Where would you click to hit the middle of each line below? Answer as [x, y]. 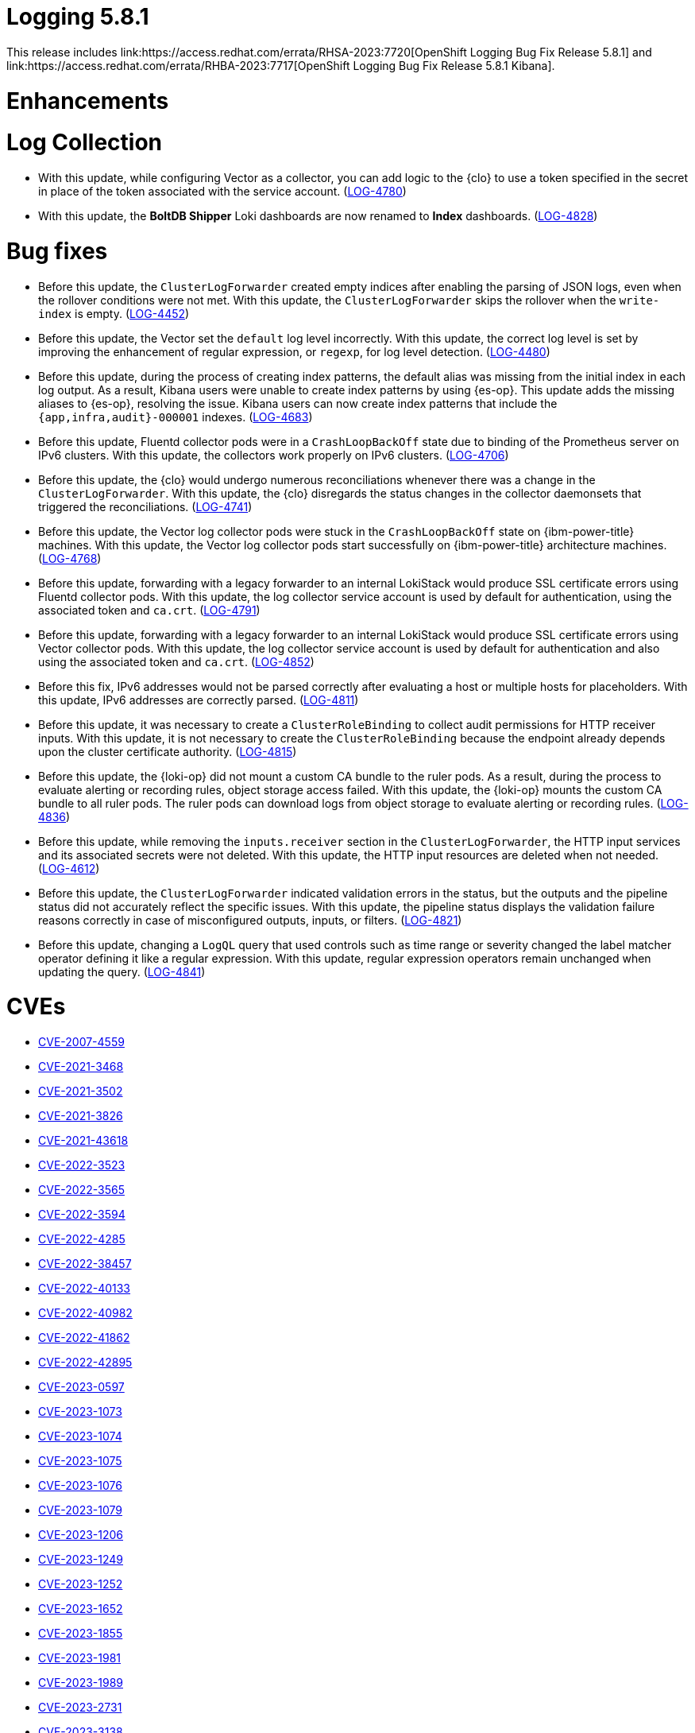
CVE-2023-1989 [81, 1683]
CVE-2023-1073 [80, 1411]
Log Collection [84, 143]
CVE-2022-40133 [85, 1288]
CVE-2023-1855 [81, 1633]
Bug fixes [57, 251]
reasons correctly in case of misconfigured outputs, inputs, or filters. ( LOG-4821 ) [250, 920]
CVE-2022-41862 [84, 1338]
